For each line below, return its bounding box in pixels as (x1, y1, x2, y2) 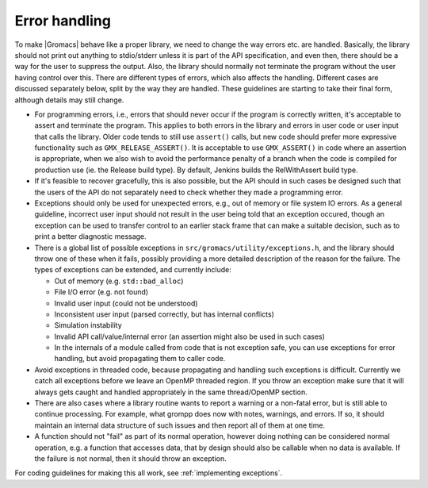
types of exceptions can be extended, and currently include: (34, 265, 231, 275)
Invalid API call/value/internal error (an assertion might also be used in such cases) (54, 332, 325, 341)
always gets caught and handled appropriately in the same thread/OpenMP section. (34, 387, 308, 397)
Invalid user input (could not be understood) (54, 298, 198, 308)
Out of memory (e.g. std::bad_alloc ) (54, 276, 184, 286)
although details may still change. (14, 95, 124, 105)
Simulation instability (54, 321, 122, 330)
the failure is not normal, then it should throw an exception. (34, 454, 227, 463)
